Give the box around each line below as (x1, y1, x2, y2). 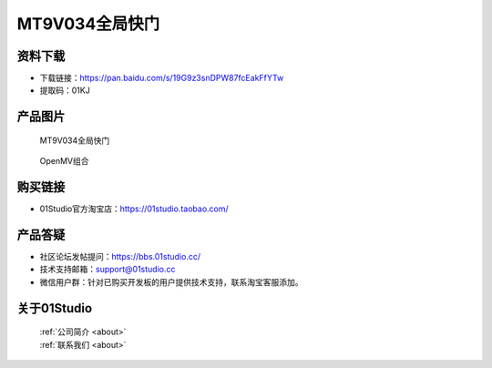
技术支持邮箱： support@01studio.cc (39, 264, 176, 275)
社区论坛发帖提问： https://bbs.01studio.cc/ (39, 251, 200, 262)
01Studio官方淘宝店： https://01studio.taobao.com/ (39, 203, 230, 214)
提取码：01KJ (39, 85, 90, 96)
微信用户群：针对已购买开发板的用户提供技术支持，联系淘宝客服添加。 (39, 276, 303, 287)
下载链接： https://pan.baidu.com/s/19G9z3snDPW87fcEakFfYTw (39, 73, 284, 84)
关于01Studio (16, 301, 93, 316)
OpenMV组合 (39, 156, 90, 167)
